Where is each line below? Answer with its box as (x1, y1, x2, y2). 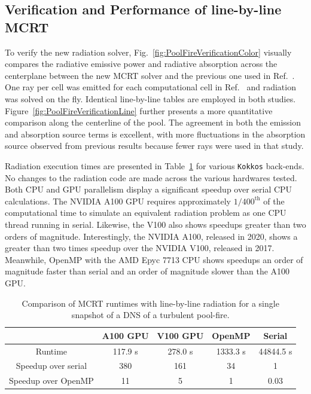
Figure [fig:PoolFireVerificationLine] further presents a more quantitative (5, 104, 273, 117)
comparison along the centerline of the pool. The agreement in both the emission (5, 116, 301, 129)
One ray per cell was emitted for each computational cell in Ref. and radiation (5, 81, 296, 93)
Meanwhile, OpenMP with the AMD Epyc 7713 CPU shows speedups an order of (5, 253, 303, 265)
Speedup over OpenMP (9, 374, 94, 387)
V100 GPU (157, 329, 204, 341)
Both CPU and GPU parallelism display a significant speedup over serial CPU (5, 183, 292, 196)
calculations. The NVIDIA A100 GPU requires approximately (5, 194, 231, 207)
